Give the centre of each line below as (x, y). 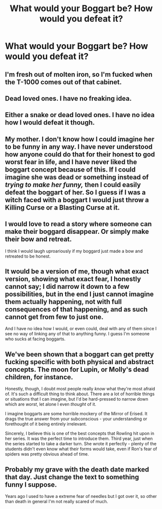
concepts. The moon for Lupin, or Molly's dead (77, 369)
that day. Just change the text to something (72, 477)
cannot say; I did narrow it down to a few (67, 287)
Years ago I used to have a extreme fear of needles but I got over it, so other (81, 496)
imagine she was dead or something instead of (77, 177)
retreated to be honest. (28, 256)
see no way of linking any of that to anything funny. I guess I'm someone (77, 334)
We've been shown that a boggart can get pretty (79, 354)
